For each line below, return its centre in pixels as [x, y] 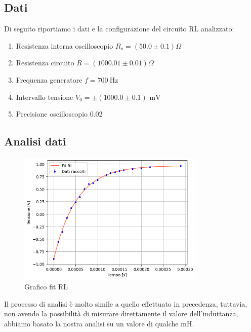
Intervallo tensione [45, 97]
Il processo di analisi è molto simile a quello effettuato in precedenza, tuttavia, [126, 303]
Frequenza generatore [49, 79]
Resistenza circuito [45, 63]
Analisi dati [35, 141]
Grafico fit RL [46, 287]
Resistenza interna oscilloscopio [65, 45]
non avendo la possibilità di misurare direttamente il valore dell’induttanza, [121, 313]
